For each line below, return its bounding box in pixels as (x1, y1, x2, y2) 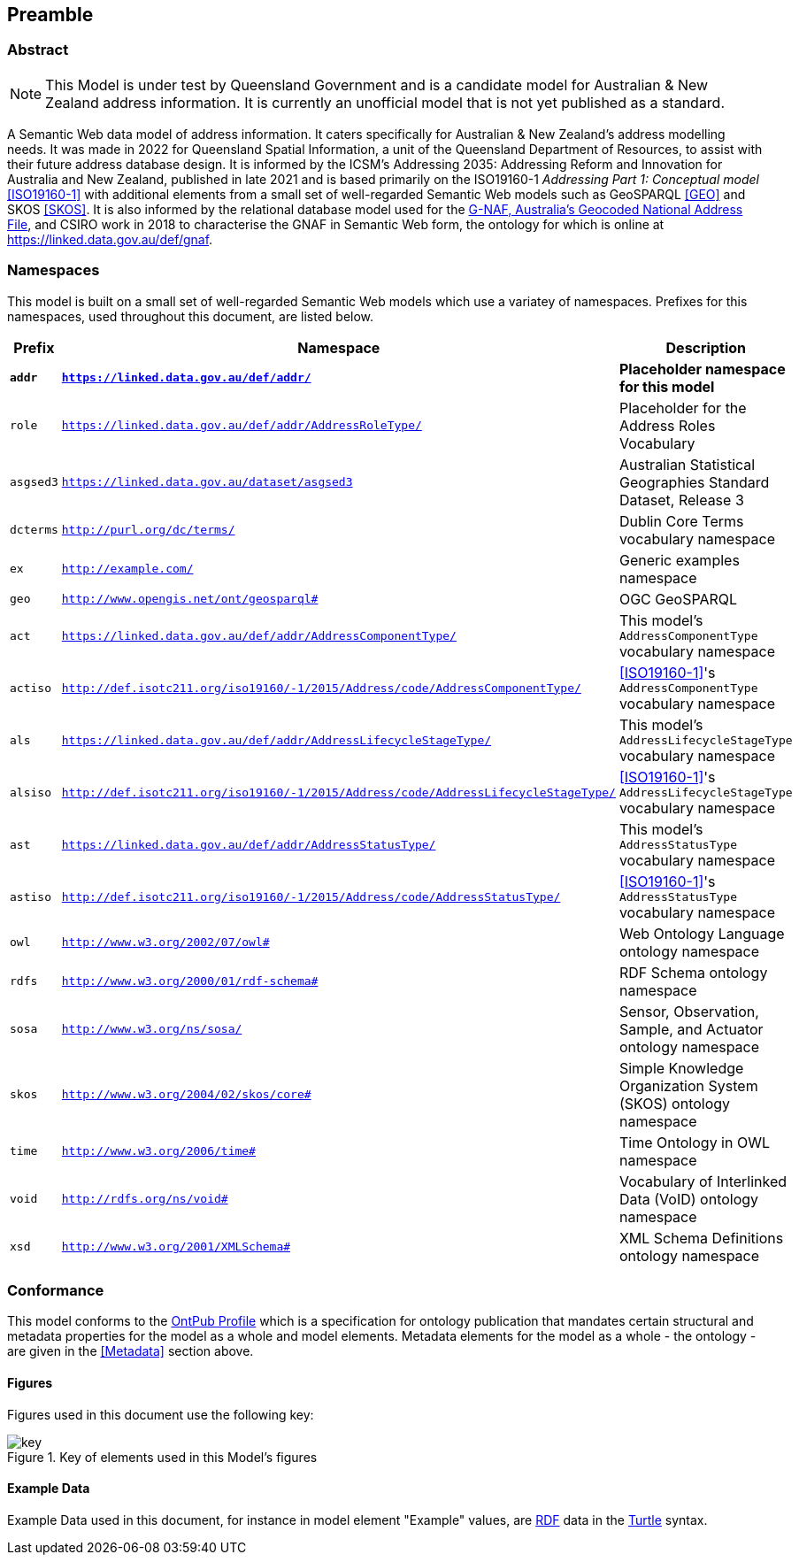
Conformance (7, 1281, 104, 1299)
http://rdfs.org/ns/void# (61, 1192, 228, 1206)
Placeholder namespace (618, 359, 786, 378)
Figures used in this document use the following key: (7, 1406, 314, 1422)
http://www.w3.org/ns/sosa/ (61, 1022, 242, 1036)
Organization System (618, 1076, 758, 1095)
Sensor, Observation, (618, 1002, 759, 1020)
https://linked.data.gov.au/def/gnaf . (7, 231, 213, 247)
